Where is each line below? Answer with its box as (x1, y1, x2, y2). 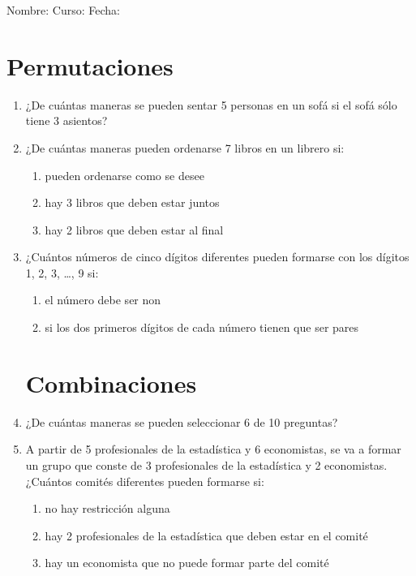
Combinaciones (25, 366, 197, 399)
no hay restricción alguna (45, 500, 170, 517)
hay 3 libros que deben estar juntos (45, 194, 220, 211)
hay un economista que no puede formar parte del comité (45, 554, 329, 571)
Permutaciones (6, 49, 174, 82)
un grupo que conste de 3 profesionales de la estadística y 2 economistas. (25, 456, 388, 473)
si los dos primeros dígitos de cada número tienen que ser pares (45, 319, 359, 336)
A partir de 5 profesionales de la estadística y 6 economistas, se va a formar (25, 441, 401, 458)
